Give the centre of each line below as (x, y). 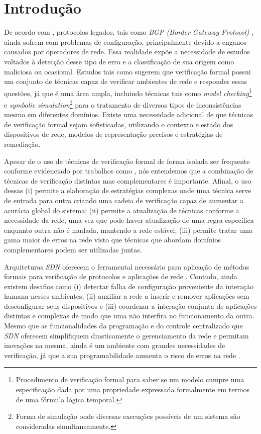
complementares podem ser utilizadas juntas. (73, 249)
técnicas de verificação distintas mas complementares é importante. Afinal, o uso (128, 180)
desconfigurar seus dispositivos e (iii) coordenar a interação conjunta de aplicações (130, 306)
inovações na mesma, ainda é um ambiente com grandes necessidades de (115, 345)
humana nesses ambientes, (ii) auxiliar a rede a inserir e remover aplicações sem (127, 296)
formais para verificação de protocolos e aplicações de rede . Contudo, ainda (121, 276)
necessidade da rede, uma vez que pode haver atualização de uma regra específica (129, 220)
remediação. (22, 144)
